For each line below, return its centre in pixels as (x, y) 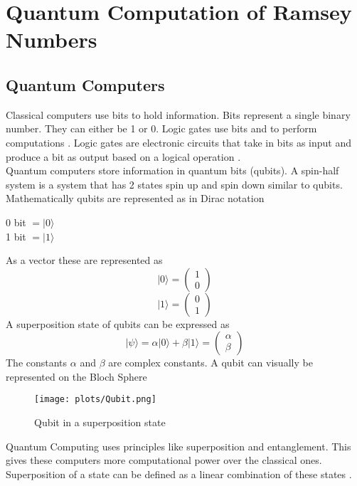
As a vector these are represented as (84, 260)
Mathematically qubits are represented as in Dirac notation (135, 198)
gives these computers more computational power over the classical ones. (164, 460)
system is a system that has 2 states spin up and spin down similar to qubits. (174, 184)
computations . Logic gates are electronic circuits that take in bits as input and (179, 142)
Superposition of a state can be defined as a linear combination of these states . (179, 474)
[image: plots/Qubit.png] (95, 400)
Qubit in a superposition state (100, 422)
